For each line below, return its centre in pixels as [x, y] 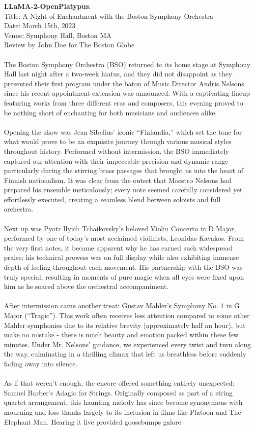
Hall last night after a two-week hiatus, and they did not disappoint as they [118, 74]
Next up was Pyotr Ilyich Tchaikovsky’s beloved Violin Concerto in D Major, [120, 228]
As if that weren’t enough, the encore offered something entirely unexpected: [119, 383]
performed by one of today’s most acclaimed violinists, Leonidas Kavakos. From [124, 238]
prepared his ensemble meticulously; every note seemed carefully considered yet [123, 190]
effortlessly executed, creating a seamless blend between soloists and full [112, 199]
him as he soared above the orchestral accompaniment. [86, 286]
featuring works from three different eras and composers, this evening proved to [124, 102]
